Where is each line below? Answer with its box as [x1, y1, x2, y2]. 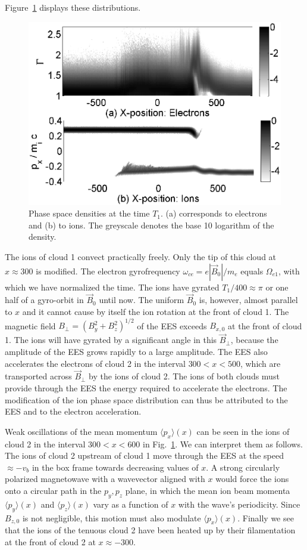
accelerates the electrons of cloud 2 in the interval [5, 357, 186, 369]
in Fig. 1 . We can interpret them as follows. [143, 437, 303, 450]
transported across [5, 370, 72, 382]
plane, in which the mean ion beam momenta [125, 484, 290, 496]
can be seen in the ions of [196, 425, 290, 437]
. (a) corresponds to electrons [161, 207, 267, 220]
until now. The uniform [99, 293, 184, 306]
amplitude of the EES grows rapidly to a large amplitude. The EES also [5, 345, 268, 357]
